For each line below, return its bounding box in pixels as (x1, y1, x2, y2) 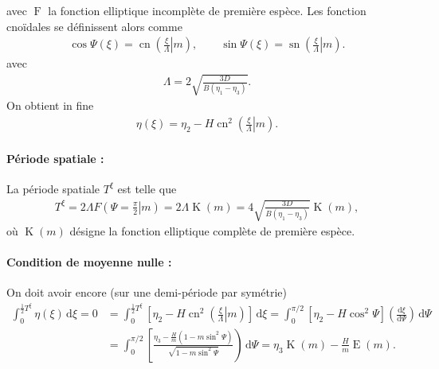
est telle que (117, 180, 177, 196)
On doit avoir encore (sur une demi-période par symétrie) (6, 284, 287, 301)
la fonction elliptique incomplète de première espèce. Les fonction (48, 2, 366, 18)
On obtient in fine (6, 97, 94, 114)
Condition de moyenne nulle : (6, 254, 172, 270)
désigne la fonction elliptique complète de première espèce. (69, 222, 355, 239)
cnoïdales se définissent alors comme (6, 17, 182, 34)
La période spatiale (6, 180, 100, 196)
